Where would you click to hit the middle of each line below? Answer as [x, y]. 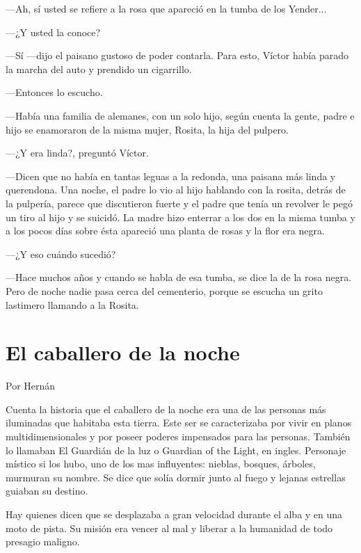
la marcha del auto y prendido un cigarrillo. [99, 69]
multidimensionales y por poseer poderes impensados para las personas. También [178, 436]
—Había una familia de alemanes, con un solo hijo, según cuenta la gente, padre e [180, 115]
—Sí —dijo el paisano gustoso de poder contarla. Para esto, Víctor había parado [177, 55]
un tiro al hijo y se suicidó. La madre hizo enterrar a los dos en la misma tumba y [180, 217]
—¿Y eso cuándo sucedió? [61, 254]
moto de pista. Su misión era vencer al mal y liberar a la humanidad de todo [169, 528]
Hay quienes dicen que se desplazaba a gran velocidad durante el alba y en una [174, 514]
